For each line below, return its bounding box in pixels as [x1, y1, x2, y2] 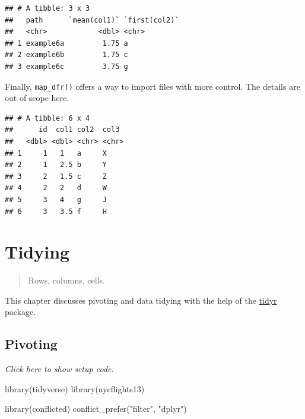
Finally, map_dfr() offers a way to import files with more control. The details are [5, 80, 300, 92]
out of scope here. [5, 92, 69, 104]
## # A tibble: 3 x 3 [5, 4, 90, 12]
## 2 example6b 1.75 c [5, 51, 128, 59]
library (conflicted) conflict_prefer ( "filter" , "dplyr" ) [5, 402, 187, 415]
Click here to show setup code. [5, 363, 114, 375]
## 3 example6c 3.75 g [5, 62, 128, 71]
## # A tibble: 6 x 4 [5, 114, 90, 122]
